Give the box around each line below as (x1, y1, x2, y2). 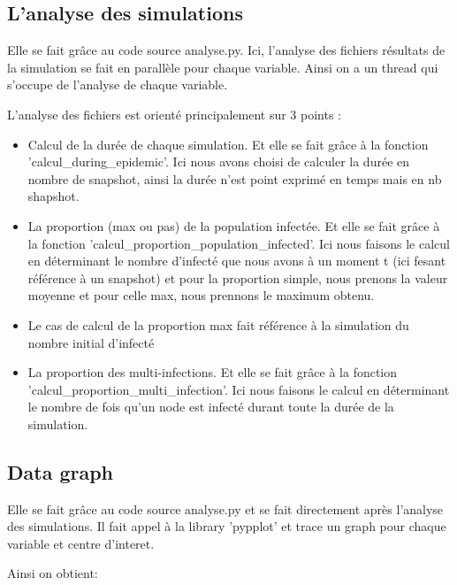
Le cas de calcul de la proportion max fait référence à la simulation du (27, 315, 409, 334)
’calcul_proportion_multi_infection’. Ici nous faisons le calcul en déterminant (27, 380, 450, 398)
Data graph (7, 458, 114, 485)
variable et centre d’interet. (7, 534, 155, 552)
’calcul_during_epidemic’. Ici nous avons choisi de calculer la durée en (27, 152, 410, 171)
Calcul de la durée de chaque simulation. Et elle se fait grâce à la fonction (27, 135, 429, 153)
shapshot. (27, 187, 80, 205)
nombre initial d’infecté (27, 333, 155, 351)
